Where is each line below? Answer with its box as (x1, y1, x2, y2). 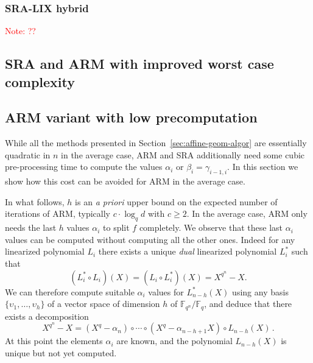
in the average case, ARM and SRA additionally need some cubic (61, 148, 305, 161)
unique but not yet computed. (5, 346, 117, 359)
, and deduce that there (204, 297, 292, 310)
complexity (5, 72, 76, 91)
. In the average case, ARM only (186, 207, 308, 220)
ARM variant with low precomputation (5, 108, 258, 127)
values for (148, 285, 184, 298)
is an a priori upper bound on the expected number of (75, 195, 278, 208)
